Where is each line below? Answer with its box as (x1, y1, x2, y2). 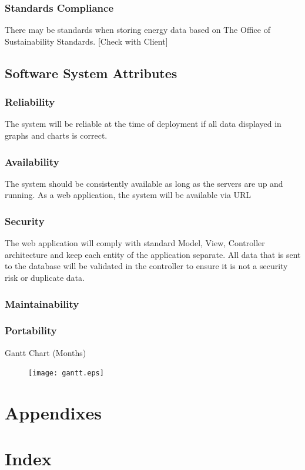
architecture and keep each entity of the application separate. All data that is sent (5, 248, 301, 260)
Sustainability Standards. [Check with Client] (5, 35, 168, 47)
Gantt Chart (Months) (5, 346, 86, 358)
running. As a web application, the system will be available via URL (5, 189, 252, 201)
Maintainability (5, 296, 79, 311)
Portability (5, 323, 57, 338)
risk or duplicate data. (5, 271, 85, 283)
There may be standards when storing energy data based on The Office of (5, 23, 270, 36)
